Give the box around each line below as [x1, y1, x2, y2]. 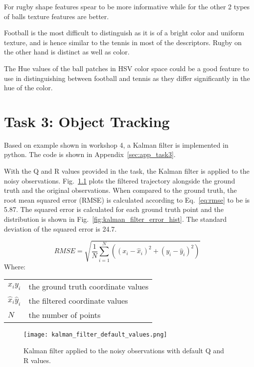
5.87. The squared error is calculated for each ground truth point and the [4, 204, 224, 214]
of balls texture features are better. [4, 11, 109, 21]
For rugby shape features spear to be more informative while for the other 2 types [4, 1, 250, 11]
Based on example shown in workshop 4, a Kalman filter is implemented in [4, 139, 229, 150]
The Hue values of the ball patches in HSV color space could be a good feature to [4, 63, 249, 73]
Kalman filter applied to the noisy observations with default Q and [23, 345, 224, 356]
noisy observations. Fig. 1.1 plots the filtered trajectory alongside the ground [4, 175, 235, 185]
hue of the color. [4, 82, 53, 93]
